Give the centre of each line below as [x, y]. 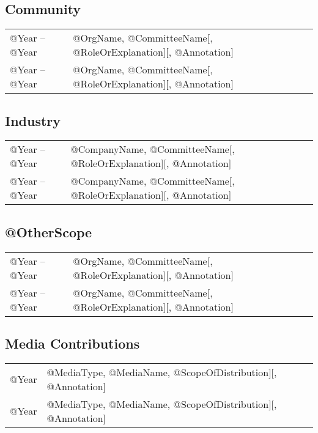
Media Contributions [72, 343]
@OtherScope [49, 231]
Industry [33, 120]
